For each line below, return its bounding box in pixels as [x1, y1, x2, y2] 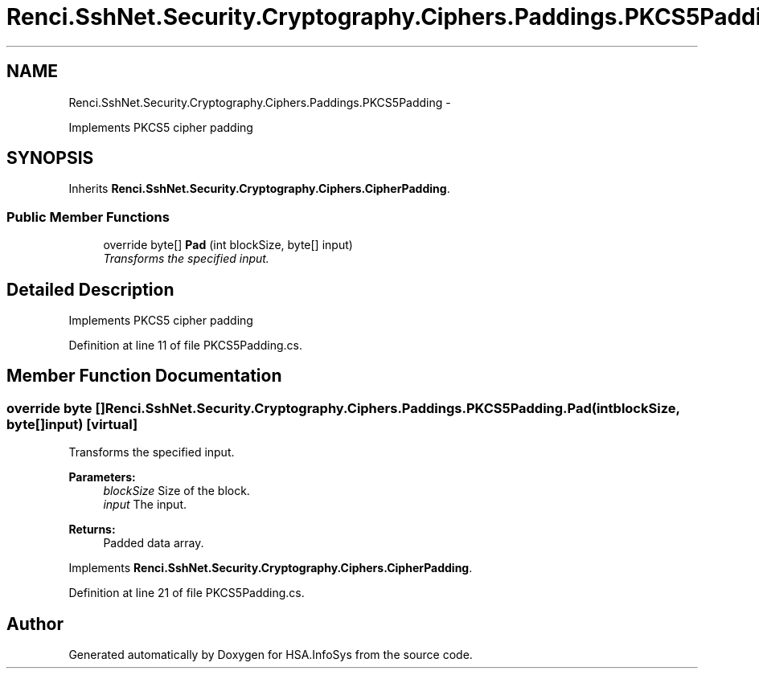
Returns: [68, 522, 116, 537]
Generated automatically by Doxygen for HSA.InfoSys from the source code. [68, 648, 473, 662]
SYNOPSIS [6, 148, 94, 169]
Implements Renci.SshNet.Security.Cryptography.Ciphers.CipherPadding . [68, 561, 473, 575]
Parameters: [68, 470, 136, 485]
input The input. [103, 497, 187, 512]
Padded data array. [103, 536, 204, 550]
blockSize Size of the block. [103, 484, 250, 498]
